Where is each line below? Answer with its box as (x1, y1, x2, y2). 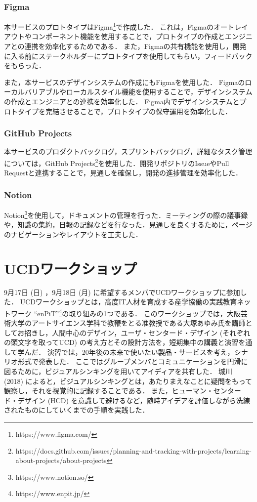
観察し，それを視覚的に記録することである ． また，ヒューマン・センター (4, 385, 241, 396)
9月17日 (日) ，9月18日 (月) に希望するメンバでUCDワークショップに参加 (4, 287, 240, 297)
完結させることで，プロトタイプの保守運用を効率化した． (45, 106, 232, 116)
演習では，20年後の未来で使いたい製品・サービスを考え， (47, 346, 234, 357)
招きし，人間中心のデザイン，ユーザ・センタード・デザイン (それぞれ (24, 327, 251, 337)
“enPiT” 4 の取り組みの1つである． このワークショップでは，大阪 (34, 306, 241, 318)
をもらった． (4, 60, 45, 71)
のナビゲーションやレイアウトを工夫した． (4, 229, 142, 239)
